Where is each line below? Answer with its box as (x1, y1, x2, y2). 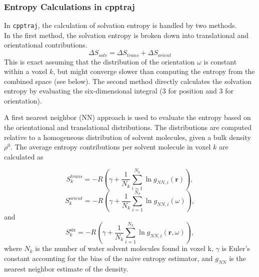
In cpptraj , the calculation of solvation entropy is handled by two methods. (4, 20, 237, 30)
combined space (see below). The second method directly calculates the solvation (4, 75, 252, 86)
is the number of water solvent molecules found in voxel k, (35, 243, 213, 253)
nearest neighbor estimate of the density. (4, 263, 128, 273)
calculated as (4, 151, 43, 161)
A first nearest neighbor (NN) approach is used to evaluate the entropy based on (4, 112, 251, 122)
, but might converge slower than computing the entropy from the (53, 66, 255, 76)
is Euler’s (221, 243, 250, 253)
